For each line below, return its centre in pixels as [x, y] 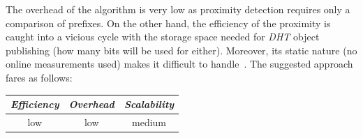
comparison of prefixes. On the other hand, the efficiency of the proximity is [168, 23]
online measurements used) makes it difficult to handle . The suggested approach [179, 64]
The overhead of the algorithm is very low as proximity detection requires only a [178, 9]
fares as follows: [39, 77]
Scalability [149, 104]
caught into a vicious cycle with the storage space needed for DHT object [163, 37]
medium [149, 122]
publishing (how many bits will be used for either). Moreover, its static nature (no [181, 50]
